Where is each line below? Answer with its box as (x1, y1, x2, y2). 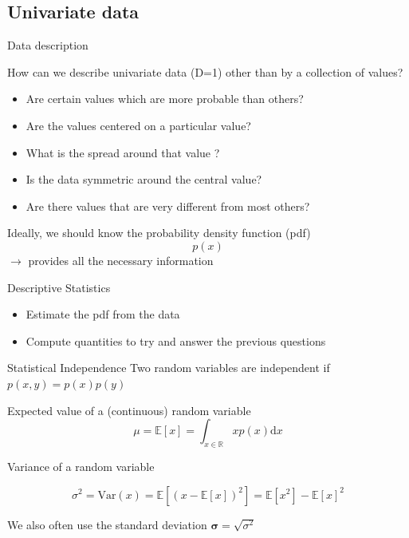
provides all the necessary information (28, 251, 214, 268)
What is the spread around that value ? (26, 144, 220, 160)
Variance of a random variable (7, 457, 155, 474)
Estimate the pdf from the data (26, 306, 180, 322)
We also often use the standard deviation (7, 516, 207, 532)
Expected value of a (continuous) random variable (7, 402, 251, 418)
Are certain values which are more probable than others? (26, 90, 304, 107)
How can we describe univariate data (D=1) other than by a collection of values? (7, 63, 403, 80)
